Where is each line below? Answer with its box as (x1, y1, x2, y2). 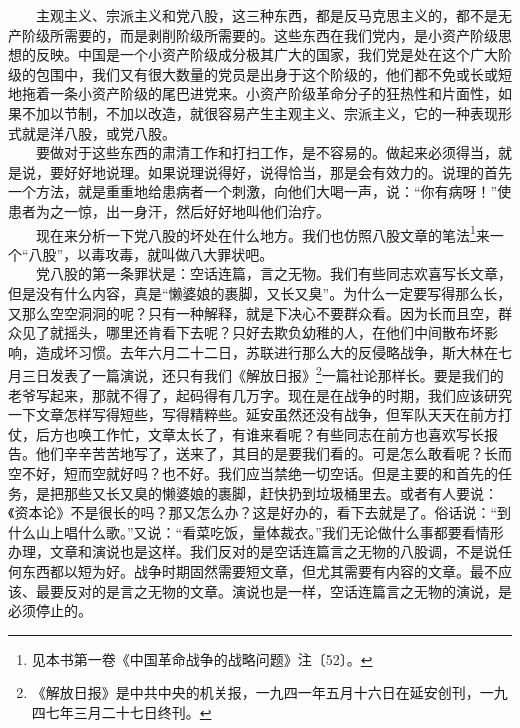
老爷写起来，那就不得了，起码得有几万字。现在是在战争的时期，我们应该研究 (8, 384, 512, 405)
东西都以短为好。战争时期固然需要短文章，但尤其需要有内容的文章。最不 (21, 560, 498, 581)
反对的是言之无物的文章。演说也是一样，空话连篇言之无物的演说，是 (63, 580, 512, 601)
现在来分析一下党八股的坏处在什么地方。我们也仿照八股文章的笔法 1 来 (35, 221, 490, 245)
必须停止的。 (8, 600, 92, 621)
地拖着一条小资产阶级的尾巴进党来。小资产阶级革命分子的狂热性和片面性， (8, 83, 498, 104)
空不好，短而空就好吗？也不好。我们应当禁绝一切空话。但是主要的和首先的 (8, 462, 498, 483)
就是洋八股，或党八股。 (21, 122, 176, 143)
